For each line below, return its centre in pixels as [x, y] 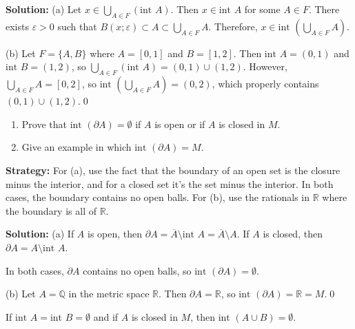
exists [17, 26]
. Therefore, [233, 26]
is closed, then [293, 234]
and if [106, 316]
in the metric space [109, 294]
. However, [265, 66]
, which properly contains [265, 84]
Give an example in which [77, 147]
